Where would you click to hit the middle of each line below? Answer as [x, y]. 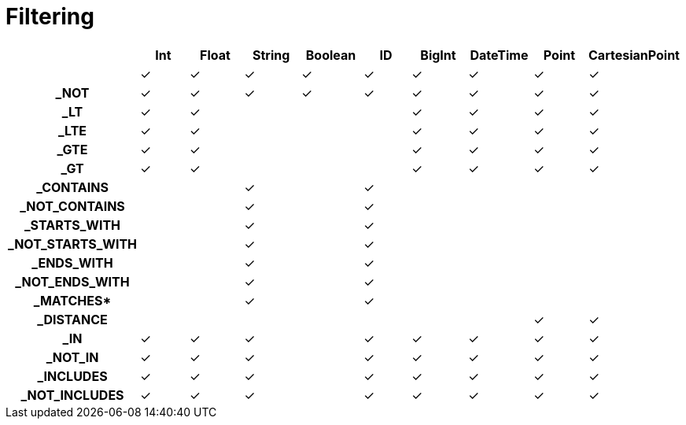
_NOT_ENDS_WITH [72, 281]
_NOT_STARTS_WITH [73, 244]
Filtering [50, 17]
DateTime [499, 55]
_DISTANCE [72, 319]
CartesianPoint [634, 55]
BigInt [438, 55]
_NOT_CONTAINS [72, 206]
